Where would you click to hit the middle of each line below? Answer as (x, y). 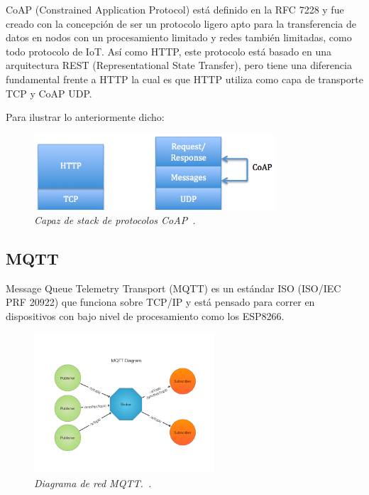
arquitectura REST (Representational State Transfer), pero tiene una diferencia (179, 65)
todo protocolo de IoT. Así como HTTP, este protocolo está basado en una (169, 51)
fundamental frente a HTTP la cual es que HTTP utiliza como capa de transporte (184, 79)
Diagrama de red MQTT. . (93, 483)
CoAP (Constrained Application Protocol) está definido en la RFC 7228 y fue (175, 9)
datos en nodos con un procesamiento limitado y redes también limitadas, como (179, 37)
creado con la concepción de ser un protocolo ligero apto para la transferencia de (181, 23)
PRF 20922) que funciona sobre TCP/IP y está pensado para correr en (160, 302)
